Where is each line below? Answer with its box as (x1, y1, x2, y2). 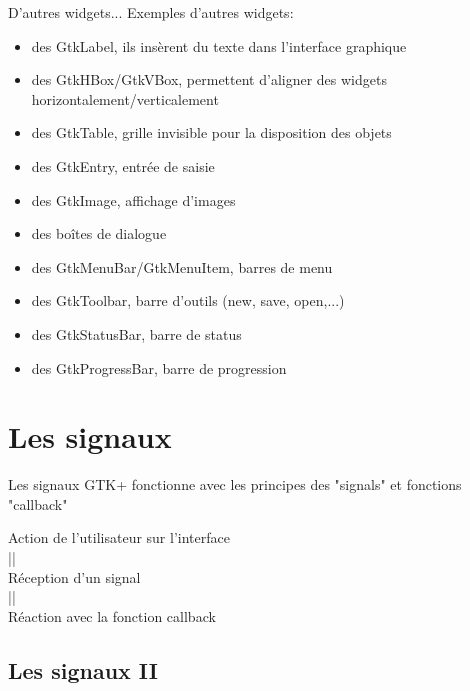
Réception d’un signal (8, 566, 141, 587)
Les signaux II (8, 654, 158, 685)
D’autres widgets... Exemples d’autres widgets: (8, 2, 294, 22)
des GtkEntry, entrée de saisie (31, 155, 215, 176)
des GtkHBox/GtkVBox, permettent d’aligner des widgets (31, 69, 387, 90)
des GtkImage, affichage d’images (31, 189, 236, 210)
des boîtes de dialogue (31, 223, 167, 244)
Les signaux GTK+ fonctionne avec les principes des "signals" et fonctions (8, 474, 462, 495)
